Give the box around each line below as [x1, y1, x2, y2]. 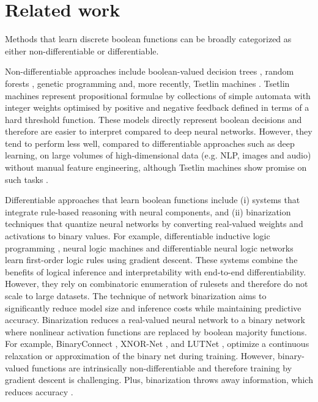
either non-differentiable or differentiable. [5, 44, 159, 57]
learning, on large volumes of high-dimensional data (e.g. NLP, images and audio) [5, 149, 311, 162]
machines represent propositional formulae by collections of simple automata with [5, 89, 311, 102]
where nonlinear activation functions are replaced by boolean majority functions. [5, 325, 307, 338]
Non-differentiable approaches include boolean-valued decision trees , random [5, 65, 294, 78]
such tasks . [5, 173, 49, 185]
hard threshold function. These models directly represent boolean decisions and [5, 113, 302, 125]
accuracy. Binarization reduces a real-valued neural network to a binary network [5, 313, 305, 326]
